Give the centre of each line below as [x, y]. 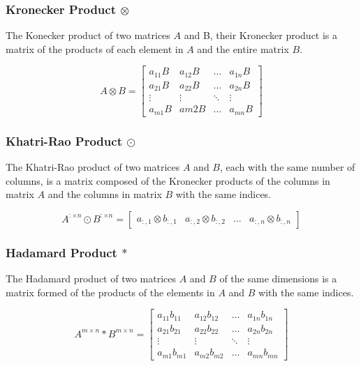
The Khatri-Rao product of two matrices [93, 167]
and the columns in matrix [105, 194]
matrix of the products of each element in [95, 48]
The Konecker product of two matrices [88, 35]
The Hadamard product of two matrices [91, 279]
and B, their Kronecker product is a [261, 35]
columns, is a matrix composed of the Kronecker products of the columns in [168, 180]
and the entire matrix [243, 48]
